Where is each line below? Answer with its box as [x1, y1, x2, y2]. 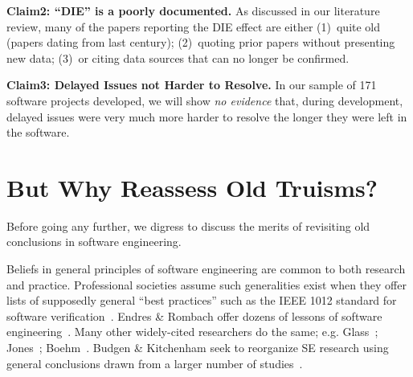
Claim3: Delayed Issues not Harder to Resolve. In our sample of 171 [6, 76, 377, 93]
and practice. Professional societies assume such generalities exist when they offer [6, 276, 407, 293]
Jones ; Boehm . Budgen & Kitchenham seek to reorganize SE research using [6, 339, 389, 356]
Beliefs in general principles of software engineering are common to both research [6, 260, 406, 277]
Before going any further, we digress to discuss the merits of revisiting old [6, 217, 370, 234]
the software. [6, 124, 70, 141]
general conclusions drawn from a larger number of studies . [6, 354, 303, 371]
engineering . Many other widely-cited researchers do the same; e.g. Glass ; [6, 323, 378, 340]
